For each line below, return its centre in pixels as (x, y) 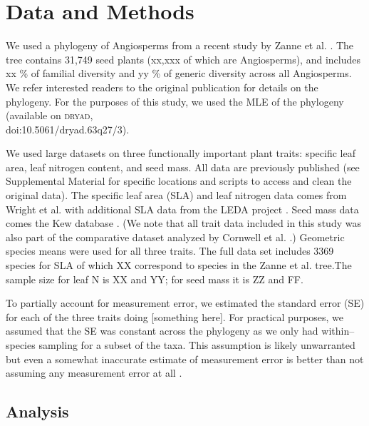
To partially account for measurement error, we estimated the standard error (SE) (185, 303)
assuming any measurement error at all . (94, 373)
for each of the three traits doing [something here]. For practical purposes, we (175, 316)
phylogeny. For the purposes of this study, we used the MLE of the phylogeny (175, 101)
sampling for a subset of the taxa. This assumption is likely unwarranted (197, 345)
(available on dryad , (50, 115)
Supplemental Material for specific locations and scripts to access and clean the (179, 181)
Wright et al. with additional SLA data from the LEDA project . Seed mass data (182, 209)
